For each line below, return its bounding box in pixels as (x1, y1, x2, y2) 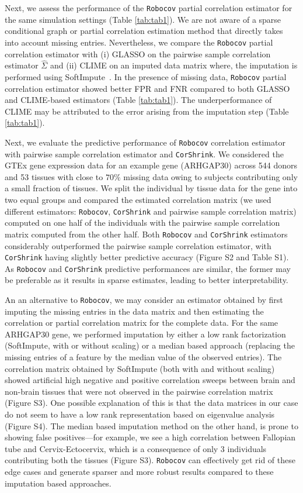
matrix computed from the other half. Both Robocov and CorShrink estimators (5, 227, 288, 240)
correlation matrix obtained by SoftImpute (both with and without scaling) (5, 362, 275, 374)
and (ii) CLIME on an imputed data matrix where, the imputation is (50, 59, 298, 71)
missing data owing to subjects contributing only (123, 170, 298, 182)
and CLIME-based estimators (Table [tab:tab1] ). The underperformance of (5, 94, 272, 106)
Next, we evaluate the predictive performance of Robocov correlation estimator (5, 136, 285, 148)
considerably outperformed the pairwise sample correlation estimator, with (5, 239, 271, 251)
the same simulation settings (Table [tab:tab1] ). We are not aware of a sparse (5, 13, 281, 25)
